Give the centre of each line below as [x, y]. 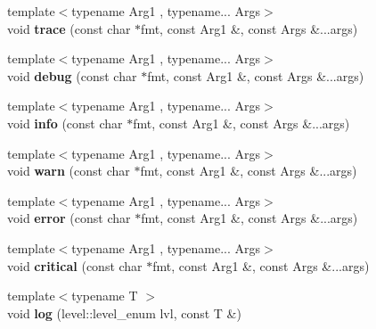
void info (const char [65, 123]
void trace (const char [69, 28]
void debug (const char [72, 75]
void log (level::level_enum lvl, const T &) [124, 313]
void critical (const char [75, 265]
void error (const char [69, 218]
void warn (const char [69, 171]
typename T [105, 296]
